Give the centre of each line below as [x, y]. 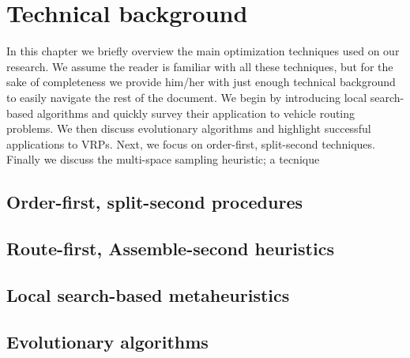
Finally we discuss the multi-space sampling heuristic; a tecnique [163, 159]
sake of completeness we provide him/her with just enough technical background [201, 82]
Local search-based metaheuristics [148, 294]
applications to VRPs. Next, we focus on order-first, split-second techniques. [191, 143]
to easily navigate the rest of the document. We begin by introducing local [187, 97]
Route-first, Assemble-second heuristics [170, 249]
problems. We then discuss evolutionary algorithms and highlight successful [189, 128]
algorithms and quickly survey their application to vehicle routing [196, 113]
